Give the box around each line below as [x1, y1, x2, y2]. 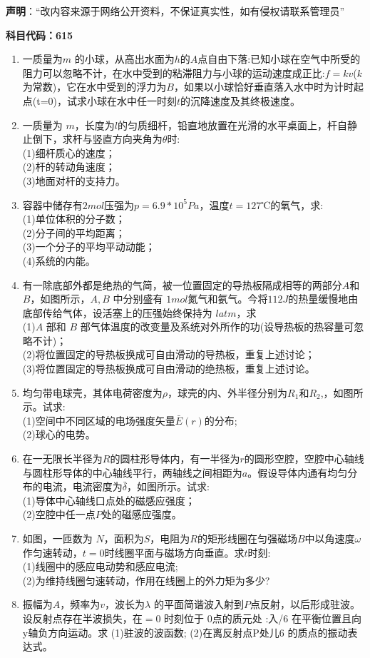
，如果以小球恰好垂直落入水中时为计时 [173, 79, 354, 94]
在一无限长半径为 [22, 451, 103, 466]
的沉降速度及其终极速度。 [180, 93, 301, 108]
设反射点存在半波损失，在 [22, 610, 143, 625]
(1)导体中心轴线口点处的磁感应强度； [22, 492, 195, 507]
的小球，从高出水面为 [74, 51, 175, 66]
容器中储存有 [22, 197, 83, 212]
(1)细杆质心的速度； [22, 145, 115, 160]
